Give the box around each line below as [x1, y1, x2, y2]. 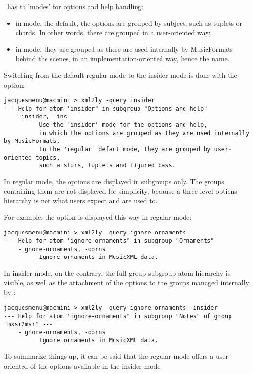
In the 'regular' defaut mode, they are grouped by [39, 146, 211, 153]
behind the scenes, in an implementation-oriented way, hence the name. [15, 53, 230, 64]
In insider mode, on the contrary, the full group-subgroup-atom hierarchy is [4, 268, 230, 278]
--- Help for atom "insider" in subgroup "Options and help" [4, 105, 207, 112]
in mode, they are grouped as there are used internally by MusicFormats [15, 44, 233, 54]
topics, [35, 154, 60, 161]
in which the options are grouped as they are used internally [39, 129, 250, 137]
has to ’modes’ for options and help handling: [7, 1, 143, 11]
